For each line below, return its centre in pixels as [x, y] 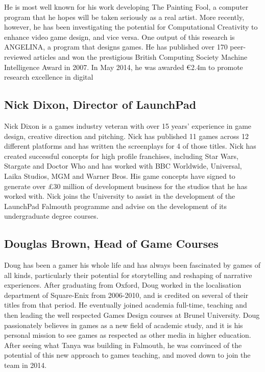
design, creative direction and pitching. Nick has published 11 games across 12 [126, 136]
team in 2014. [26, 365]
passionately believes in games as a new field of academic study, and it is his [124, 325]
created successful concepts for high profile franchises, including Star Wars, [121, 156]
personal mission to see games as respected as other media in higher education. [128, 335]
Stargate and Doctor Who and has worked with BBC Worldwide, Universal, [123, 166]
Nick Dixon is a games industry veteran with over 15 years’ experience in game [128, 125]
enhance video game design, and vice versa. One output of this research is [119, 37]
